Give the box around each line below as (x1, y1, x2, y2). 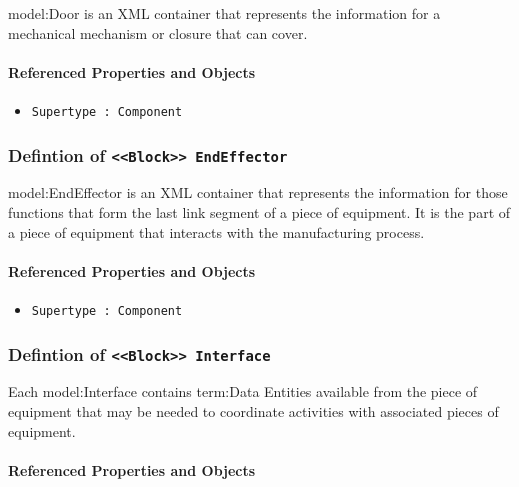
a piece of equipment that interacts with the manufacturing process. (8, 221, 425, 242)
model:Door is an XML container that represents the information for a (8, 3, 441, 23)
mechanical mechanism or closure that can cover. (8, 22, 308, 43)
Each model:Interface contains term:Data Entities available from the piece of (8, 381, 478, 402)
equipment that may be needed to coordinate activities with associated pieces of (8, 401, 499, 422)
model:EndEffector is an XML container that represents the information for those (8, 182, 508, 203)
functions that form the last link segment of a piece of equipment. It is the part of (8, 202, 511, 223)
